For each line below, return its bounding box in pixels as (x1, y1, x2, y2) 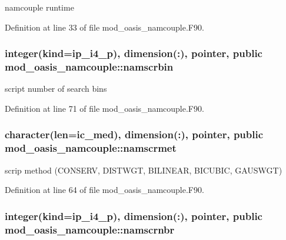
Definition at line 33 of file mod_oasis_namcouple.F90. (5, 21, 204, 33)
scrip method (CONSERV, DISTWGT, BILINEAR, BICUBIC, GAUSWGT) (5, 164, 282, 176)
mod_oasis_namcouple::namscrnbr (5, 222, 175, 236)
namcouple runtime (5, 1, 74, 13)
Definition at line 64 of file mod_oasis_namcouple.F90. (5, 184, 204, 196)
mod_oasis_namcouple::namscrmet (5, 141, 177, 155)
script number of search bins (5, 82, 107, 95)
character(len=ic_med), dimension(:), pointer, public (5, 127, 264, 142)
